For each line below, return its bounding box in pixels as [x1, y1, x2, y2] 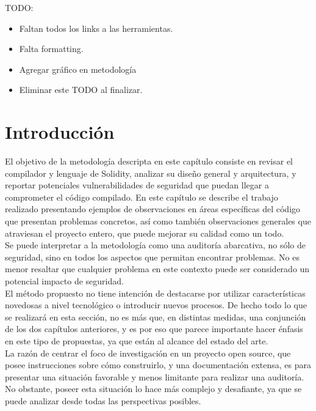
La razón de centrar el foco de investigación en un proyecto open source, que [5, 346, 291, 359]
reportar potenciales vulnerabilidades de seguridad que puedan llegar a [5, 179, 269, 191]
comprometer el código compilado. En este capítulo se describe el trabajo [5, 190, 278, 203]
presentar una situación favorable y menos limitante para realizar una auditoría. [5, 370, 304, 383]
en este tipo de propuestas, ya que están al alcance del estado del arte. [5, 335, 268, 347]
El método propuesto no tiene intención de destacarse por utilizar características [5, 286, 306, 299]
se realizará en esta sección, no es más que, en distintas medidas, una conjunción [5, 310, 306, 323]
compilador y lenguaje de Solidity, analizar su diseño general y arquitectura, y [5, 166, 296, 179]
